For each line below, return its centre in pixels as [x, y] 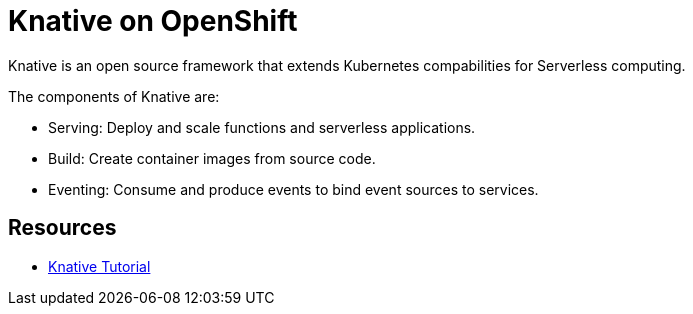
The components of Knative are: [114, 96]
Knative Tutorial [99, 266]
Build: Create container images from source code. [212, 158]
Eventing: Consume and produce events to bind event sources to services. [293, 189]
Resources [62, 228]
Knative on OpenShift [153, 21]
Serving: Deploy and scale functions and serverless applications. [262, 127]
